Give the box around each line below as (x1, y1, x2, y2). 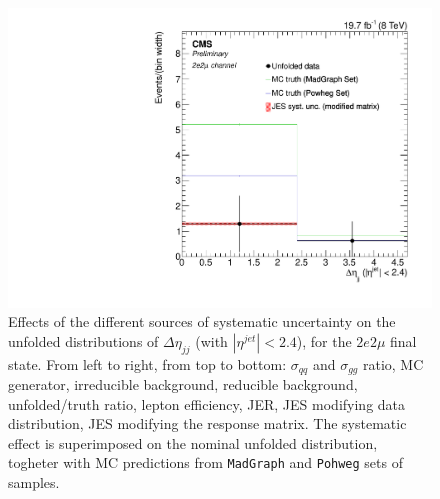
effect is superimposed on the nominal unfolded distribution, (8, 432, 378, 453)
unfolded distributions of (8, 330, 159, 351)
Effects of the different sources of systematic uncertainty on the (8, 311, 396, 332)
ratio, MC (362, 353, 424, 374)
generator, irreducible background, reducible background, (8, 374, 358, 395)
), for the (296, 330, 352, 351)
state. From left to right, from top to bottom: (8, 353, 287, 374)
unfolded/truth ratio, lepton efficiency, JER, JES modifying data (8, 393, 406, 414)
